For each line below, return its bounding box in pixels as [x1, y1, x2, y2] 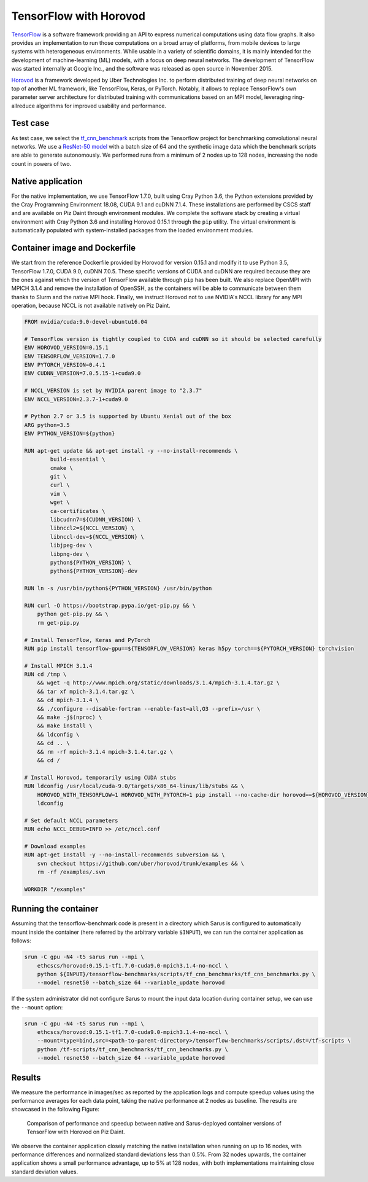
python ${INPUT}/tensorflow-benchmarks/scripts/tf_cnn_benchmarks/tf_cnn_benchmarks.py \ [37, 971, 316, 977]
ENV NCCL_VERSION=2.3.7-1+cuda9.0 [24, 396, 128, 402]
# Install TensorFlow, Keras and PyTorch [24, 636, 151, 643]
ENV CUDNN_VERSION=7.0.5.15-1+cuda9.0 [24, 370, 141, 377]
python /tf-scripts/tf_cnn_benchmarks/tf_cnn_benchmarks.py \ [37, 1046, 228, 1053]
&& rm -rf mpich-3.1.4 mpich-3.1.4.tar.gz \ [37, 748, 174, 755]
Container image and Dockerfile [11, 243, 136, 253]
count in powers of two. [11, 160, 72, 167]
